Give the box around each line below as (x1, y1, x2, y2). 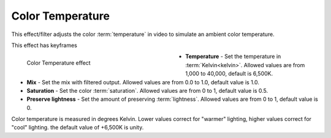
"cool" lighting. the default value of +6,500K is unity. (11, 124, 144, 131)
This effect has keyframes (11, 42, 78, 49)
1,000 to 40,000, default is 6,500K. (185, 70, 273, 78)
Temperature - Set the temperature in (185, 53, 281, 60)
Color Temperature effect (26, 59, 91, 67)
